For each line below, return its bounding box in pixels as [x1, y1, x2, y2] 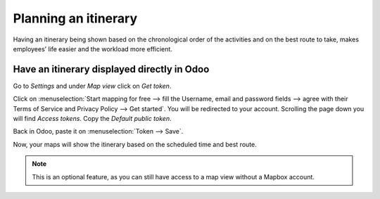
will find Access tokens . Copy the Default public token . [13, 115, 172, 123]
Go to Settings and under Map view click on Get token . [13, 82, 172, 90]
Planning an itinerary [13, 11, 138, 26]
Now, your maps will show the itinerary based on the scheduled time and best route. [13, 140, 257, 148]
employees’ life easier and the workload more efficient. [13, 44, 172, 53]
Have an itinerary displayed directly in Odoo [13, 63, 210, 75]
